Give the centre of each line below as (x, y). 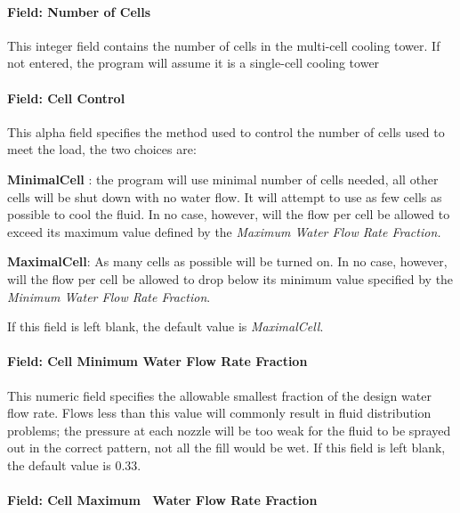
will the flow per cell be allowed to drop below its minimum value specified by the (230, 278)
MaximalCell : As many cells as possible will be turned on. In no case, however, (227, 261)
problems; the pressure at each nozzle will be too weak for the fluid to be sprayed (229, 430)
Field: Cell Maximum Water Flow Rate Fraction (162, 500)
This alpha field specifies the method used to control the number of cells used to (226, 131)
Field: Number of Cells (79, 11)
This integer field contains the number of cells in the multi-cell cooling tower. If (224, 45)
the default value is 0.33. (74, 464)
